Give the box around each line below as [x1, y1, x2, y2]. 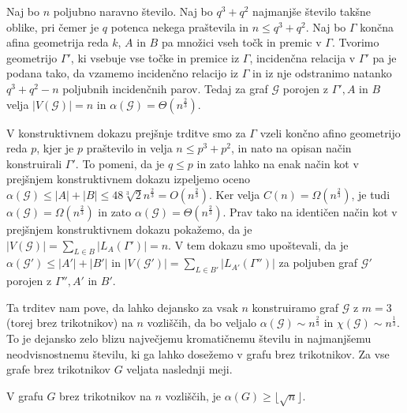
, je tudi [351, 186, 390, 202]
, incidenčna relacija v [249, 49, 356, 66]
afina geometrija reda [6, 34, 109, 51]
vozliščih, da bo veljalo [147, 314, 257, 331]
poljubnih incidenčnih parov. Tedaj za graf [62, 80, 268, 96]
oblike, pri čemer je [6, 18, 99, 35]
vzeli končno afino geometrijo [260, 124, 401, 141]
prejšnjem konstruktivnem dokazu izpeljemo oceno [6, 171, 251, 187]
